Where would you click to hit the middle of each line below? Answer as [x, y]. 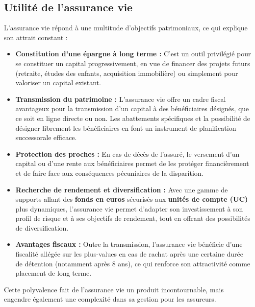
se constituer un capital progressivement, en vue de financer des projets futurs [133, 63]
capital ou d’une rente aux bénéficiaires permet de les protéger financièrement [132, 163]
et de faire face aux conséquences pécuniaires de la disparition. [109, 173]
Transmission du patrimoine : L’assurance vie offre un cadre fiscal [121, 99]
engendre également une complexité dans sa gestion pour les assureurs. [110, 299]
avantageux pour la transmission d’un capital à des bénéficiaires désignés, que [132, 108]
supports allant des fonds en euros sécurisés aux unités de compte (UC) [132, 199]
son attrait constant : [36, 37]
